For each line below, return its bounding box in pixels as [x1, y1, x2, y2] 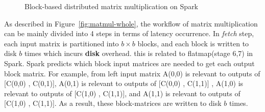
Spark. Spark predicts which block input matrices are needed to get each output [4, 58, 255, 68]
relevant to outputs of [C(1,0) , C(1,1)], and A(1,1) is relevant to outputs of [4, 88, 240, 98]
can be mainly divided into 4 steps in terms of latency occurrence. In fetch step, [4, 28, 254, 39]
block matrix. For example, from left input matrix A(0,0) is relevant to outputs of [4, 68, 260, 78]
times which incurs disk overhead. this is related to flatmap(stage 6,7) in [24, 48, 253, 59]
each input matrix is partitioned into [4, 38, 119, 48]
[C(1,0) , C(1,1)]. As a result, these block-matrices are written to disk [4, 98, 222, 108]
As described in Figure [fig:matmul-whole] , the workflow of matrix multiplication [4, 18, 258, 29]
